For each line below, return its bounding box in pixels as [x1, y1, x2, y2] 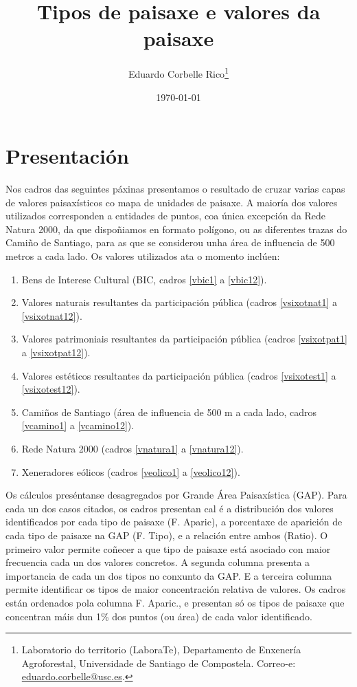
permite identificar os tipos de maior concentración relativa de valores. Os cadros [5, 582, 346, 596]
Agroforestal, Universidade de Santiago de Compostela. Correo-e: [21, 655, 296, 670]
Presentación [5, 142, 129, 170]
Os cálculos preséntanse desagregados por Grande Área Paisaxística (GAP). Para [5, 488, 347, 502]
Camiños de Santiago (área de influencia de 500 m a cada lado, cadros [21, 404, 316, 419]
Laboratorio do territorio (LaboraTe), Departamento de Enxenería [21, 642, 301, 657]
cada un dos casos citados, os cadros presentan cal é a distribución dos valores [5, 501, 334, 515]
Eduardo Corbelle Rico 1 [128, 65, 229, 80]
